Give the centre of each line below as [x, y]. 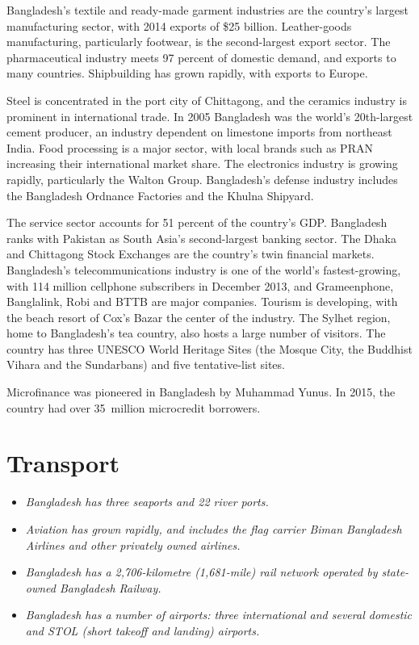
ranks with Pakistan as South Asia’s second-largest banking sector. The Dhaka [201, 238]
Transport [63, 463]
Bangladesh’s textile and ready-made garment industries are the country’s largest [207, 10]
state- [395, 572]
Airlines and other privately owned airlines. [133, 544]
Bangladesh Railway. [111, 587]
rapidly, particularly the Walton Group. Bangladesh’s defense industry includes [202, 179]
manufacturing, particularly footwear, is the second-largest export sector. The [199, 42]
